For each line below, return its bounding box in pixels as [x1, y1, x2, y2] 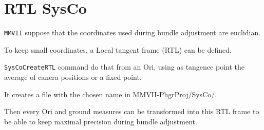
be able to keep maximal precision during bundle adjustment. [4, 116, 197, 126]
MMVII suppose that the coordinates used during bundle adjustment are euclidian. [4, 27, 261, 38]
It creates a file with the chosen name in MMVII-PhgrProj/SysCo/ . [4, 89, 217, 99]
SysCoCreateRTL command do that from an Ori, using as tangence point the [4, 61, 244, 72]
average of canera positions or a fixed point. [4, 72, 142, 82]
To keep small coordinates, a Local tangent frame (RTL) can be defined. [4, 44, 232, 55]
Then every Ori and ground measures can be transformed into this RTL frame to [4, 106, 259, 117]
